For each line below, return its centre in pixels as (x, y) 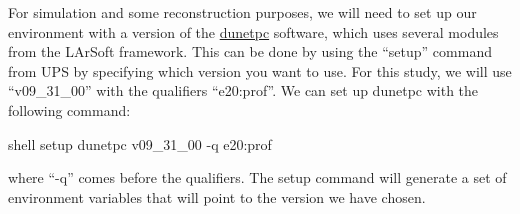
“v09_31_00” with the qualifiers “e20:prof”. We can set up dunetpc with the (243, 90)
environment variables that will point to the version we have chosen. (217, 196)
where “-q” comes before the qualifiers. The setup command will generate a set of (257, 177)
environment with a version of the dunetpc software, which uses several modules (253, 31)
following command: (69, 109)
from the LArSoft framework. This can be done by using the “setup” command (250, 51)
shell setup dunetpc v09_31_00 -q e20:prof (140, 143)
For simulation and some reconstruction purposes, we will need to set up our (242, 12)
